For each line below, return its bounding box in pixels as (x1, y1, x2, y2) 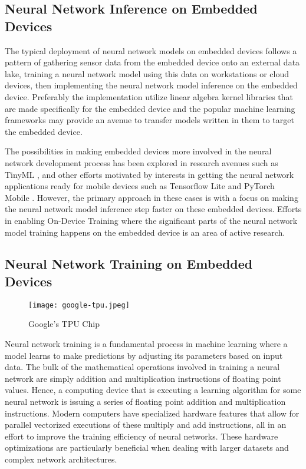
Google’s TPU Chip (28, 318, 100, 330)
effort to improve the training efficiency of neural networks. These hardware (5, 430, 278, 442)
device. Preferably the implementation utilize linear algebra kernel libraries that (5, 90, 294, 103)
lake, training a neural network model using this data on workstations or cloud (5, 67, 289, 80)
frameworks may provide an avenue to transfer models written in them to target (5, 114, 294, 126)
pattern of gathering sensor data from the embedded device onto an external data (5, 56, 300, 68)
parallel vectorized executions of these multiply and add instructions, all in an (5, 418, 287, 431)
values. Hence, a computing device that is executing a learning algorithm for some (5, 384, 301, 396)
